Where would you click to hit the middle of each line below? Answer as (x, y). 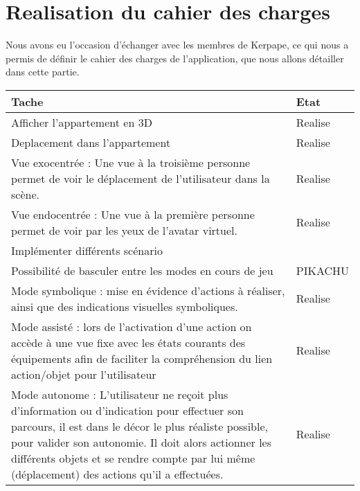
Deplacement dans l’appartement (91, 142)
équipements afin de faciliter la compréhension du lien (142, 358)
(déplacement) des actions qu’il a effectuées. (117, 474)
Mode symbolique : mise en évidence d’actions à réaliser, (148, 290)
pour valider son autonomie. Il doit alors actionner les (142, 442)
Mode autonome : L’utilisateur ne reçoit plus (120, 394)
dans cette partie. (43, 72)
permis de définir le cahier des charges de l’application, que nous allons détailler (175, 58)
